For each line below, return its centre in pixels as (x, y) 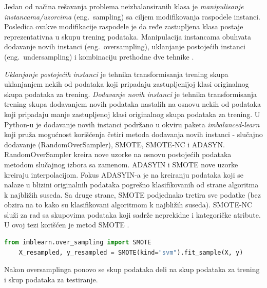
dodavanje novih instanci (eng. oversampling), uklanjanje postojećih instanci (125, 46)
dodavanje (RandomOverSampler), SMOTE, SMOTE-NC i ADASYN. (115, 144)
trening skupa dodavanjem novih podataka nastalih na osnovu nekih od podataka (133, 104)
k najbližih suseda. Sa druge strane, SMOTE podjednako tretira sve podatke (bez (133, 194)
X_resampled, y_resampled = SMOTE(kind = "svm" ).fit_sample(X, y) (131, 252)
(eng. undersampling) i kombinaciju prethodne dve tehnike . (99, 56)
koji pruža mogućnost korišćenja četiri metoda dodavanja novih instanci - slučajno (133, 134)
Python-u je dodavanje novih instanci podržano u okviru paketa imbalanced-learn (132, 124)
